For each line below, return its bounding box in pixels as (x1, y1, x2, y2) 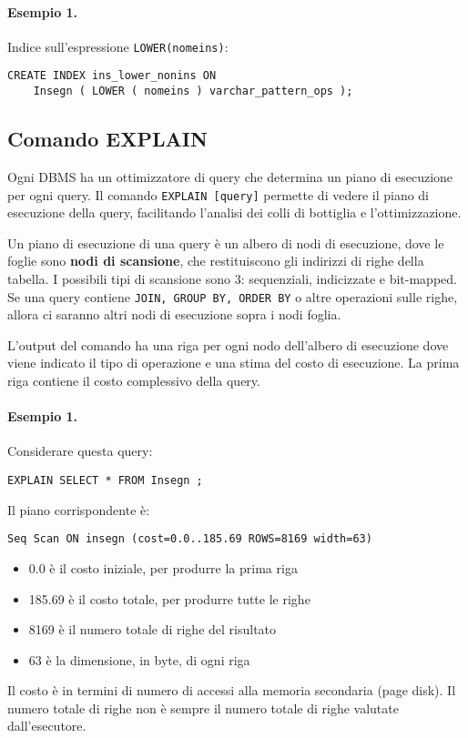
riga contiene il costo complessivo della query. (7, 371, 260, 390)
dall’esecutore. (7, 716, 86, 735)
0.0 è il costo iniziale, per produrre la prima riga (28, 558, 298, 577)
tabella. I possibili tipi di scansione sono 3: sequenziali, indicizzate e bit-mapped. (7, 269, 457, 288)
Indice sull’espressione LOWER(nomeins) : (7, 36, 229, 56)
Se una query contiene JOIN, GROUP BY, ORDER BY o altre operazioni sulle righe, (7, 287, 458, 306)
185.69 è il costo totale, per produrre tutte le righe (28, 589, 310, 608)
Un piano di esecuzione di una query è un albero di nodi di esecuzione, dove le (7, 233, 444, 252)
